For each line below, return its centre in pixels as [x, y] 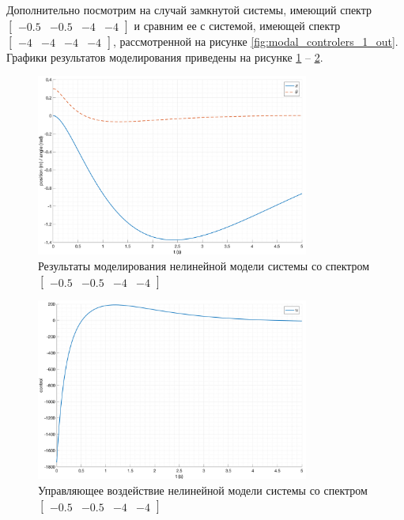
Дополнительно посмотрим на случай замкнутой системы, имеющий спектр [189, 9]
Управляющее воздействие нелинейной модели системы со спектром [203, 490]
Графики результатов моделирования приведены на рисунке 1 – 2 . [165, 57]
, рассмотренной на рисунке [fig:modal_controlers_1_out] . [256, 41]
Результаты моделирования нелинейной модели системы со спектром [204, 265]
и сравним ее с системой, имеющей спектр [237, 25]
